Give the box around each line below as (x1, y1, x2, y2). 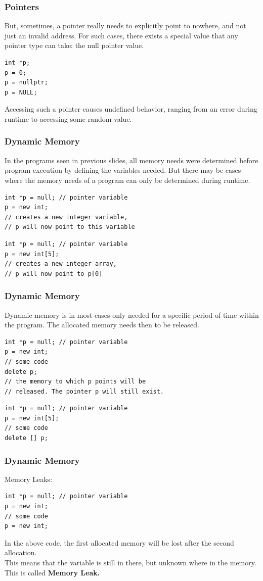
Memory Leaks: (5, 473, 53, 484)
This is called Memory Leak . (5, 567, 100, 577)
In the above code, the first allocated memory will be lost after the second (5, 537, 234, 548)
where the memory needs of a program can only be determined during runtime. (5, 174, 250, 185)
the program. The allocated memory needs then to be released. (5, 319, 199, 330)
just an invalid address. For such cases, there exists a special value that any (5, 30, 238, 40)
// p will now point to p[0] (5, 270, 103, 277)
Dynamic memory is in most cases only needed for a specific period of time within (5, 309, 259, 320)
